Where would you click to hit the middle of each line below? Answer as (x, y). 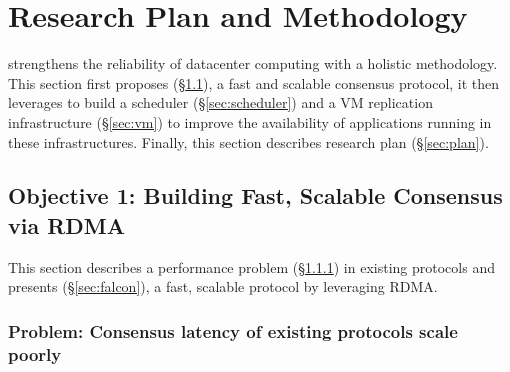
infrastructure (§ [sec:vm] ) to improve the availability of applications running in (250, 121)
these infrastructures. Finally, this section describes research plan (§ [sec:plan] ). (248, 141)
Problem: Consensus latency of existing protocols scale (233, 330)
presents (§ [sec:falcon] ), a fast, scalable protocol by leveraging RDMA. (223, 286)
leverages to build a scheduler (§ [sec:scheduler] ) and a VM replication (220, 102)
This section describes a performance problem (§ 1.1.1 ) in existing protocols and (251, 266)
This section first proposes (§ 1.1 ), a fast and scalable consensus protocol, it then (254, 82)
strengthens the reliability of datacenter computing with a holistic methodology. (253, 63)
